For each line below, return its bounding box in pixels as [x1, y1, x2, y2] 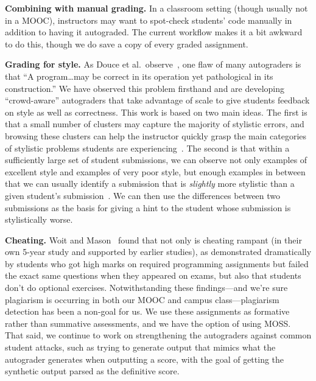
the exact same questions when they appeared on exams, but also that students [5, 269, 301, 282]
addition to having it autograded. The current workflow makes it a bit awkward [5, 26, 303, 38]
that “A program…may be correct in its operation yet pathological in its [5, 69, 273, 82]
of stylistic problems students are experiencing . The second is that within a [5, 141, 290, 154]
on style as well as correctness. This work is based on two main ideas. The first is [5, 105, 307, 118]
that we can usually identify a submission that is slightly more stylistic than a [5, 177, 295, 190]
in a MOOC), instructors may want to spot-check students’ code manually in [5, 13, 292, 26]
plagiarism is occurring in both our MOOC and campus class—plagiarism [5, 293, 279, 306]
